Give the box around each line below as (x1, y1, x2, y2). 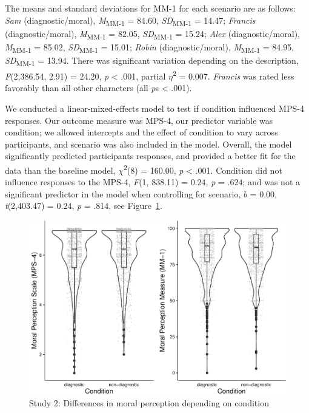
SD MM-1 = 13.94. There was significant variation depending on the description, (5, 53, 299, 68)
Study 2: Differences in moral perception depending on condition (29, 396, 269, 409)
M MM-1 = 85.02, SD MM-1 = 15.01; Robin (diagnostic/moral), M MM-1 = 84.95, (5, 40, 294, 55)
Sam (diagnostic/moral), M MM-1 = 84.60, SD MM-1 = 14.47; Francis (5, 13, 256, 28)
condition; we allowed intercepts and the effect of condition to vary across (5, 126, 278, 138)
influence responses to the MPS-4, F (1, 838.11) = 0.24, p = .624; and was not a (5, 176, 301, 188)
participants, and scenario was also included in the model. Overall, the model (5, 137, 292, 150)
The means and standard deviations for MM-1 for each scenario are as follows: (5, 2, 296, 14)
